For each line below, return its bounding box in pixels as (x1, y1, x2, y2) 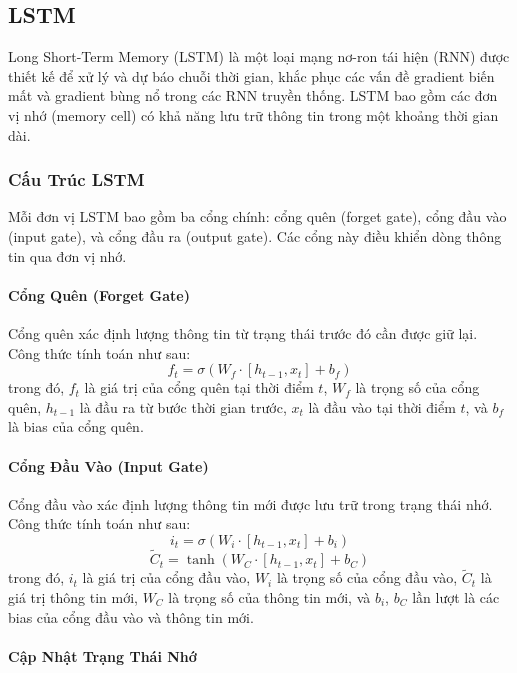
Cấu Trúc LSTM (8, 167, 145, 192)
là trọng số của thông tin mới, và (168, 586, 371, 607)
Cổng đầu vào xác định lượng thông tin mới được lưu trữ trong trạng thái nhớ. (8, 493, 493, 514)
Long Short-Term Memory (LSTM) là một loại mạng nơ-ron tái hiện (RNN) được (8, 46, 510, 67)
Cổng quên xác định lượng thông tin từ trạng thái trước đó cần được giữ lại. (8, 322, 478, 343)
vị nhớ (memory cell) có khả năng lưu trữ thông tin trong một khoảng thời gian (8, 104, 499, 125)
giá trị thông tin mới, (8, 586, 138, 607)
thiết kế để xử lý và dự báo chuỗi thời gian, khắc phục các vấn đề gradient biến (8, 65, 495, 86)
